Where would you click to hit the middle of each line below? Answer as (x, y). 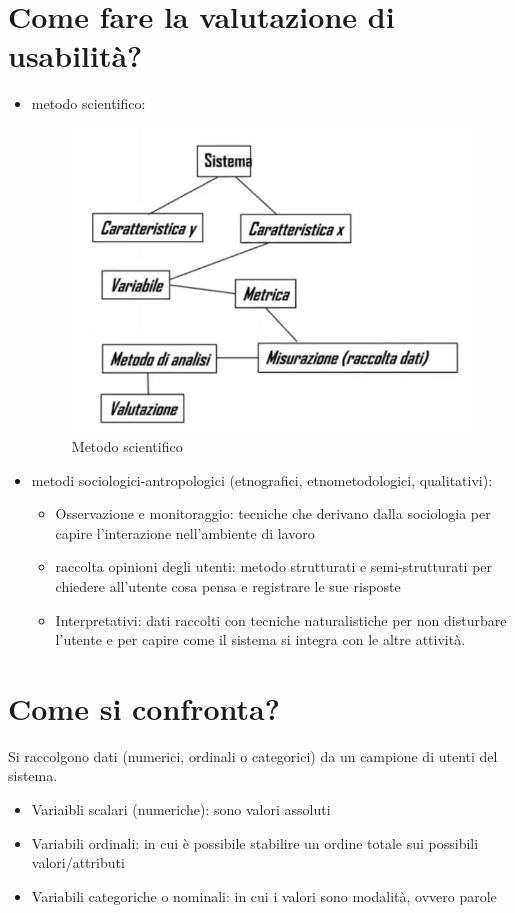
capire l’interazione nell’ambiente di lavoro (185, 532)
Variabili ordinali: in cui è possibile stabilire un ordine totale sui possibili (255, 842)
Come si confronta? (144, 707)
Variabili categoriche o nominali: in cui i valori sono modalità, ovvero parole (264, 895)
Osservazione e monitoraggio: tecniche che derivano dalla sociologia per (273, 513)
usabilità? (75, 55)
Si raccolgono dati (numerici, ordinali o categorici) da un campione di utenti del (253, 755)
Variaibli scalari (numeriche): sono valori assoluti (181, 809)
